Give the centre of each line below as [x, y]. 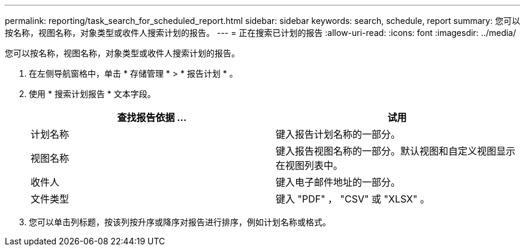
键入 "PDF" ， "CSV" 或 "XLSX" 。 [353, 199]
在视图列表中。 [310, 165]
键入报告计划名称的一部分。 [338, 134]
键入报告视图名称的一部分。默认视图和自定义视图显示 [396, 151]
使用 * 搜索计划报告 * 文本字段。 [92, 94]
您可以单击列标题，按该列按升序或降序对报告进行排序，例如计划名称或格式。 [180, 222]
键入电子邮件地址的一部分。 [338, 182]
